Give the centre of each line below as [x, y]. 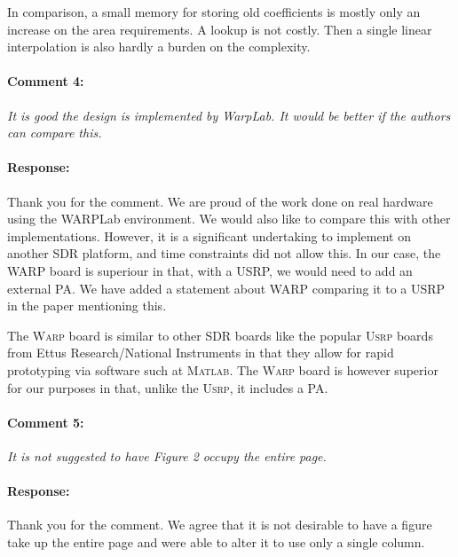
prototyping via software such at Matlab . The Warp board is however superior [223, 369]
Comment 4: [46, 81]
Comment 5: [46, 422]
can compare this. [55, 133]
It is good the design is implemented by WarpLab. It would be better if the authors [229, 115]
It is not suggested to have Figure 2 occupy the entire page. [167, 455]
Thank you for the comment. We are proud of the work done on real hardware [220, 201]
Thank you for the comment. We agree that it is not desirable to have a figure [220, 525]
